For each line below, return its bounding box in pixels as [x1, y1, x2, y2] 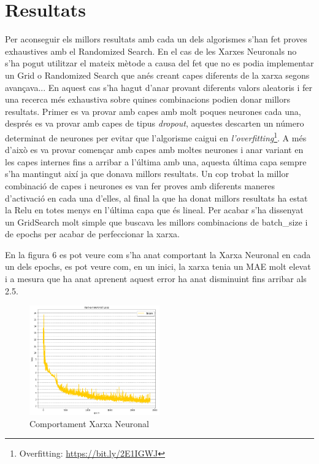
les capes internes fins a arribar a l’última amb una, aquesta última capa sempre [5, 155, 307, 168]
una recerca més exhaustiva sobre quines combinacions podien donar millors [5, 93, 290, 106]
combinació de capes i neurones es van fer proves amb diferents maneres [5, 179, 275, 192]
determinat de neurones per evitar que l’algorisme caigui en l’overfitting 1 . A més [5, 129, 307, 144]
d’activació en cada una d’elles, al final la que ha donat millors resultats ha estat [5, 191, 308, 204]
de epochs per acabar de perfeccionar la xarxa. [5, 227, 180, 240]
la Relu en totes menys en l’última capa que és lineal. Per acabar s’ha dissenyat [5, 203, 304, 216]
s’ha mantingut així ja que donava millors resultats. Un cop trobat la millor [5, 167, 289, 180]
